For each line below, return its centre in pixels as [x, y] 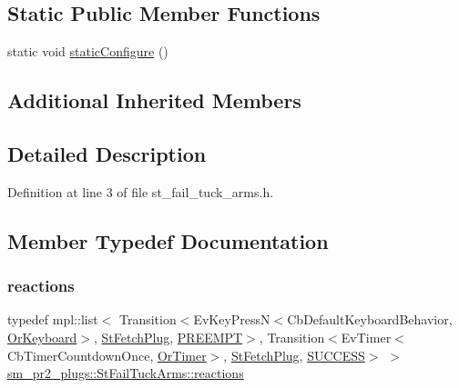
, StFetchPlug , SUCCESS [294, 355]
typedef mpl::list [53, 319]
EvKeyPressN [232, 319]
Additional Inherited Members [154, 100]
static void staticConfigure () [88, 51]
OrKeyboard [42, 337]
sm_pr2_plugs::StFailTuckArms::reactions [126, 373]
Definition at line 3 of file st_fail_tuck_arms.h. [141, 191]
